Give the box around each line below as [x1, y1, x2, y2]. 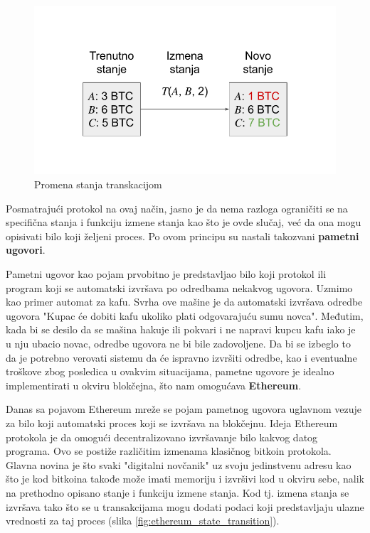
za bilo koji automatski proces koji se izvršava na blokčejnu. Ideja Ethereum [6, 415, 338, 430]
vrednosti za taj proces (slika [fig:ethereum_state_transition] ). [6, 513, 280, 528]
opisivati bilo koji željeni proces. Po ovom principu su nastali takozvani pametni [6, 228, 359, 243]
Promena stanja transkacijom [34, 177, 162, 192]
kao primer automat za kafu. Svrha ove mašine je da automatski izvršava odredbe [6, 294, 363, 309]
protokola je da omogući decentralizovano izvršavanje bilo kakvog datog [6, 429, 318, 444]
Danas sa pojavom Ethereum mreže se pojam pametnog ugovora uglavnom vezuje [6, 402, 362, 416]
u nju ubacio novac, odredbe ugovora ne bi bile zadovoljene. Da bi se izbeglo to [6, 336, 351, 350]
